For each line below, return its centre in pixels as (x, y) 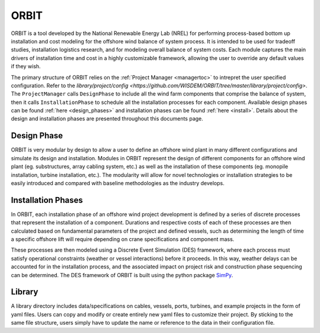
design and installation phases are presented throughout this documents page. (107, 119)
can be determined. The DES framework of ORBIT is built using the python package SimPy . (122, 275)
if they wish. (26, 66)
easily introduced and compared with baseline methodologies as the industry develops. (118, 183)
